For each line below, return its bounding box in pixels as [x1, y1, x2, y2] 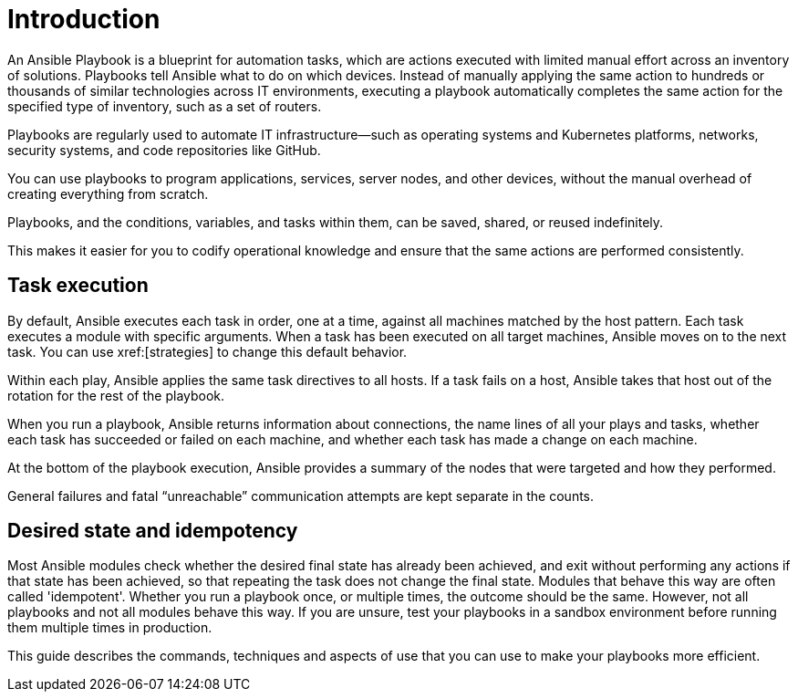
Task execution [7, 274, 149, 297]
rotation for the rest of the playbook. [7, 387, 225, 403]
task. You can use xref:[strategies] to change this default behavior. [7, 343, 408, 360]
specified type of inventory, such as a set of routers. [7, 98, 322, 114]
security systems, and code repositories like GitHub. [7, 141, 321, 158]
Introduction [7, 4, 161, 35]
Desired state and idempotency [7, 519, 298, 543]
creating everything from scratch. [7, 185, 209, 202]
